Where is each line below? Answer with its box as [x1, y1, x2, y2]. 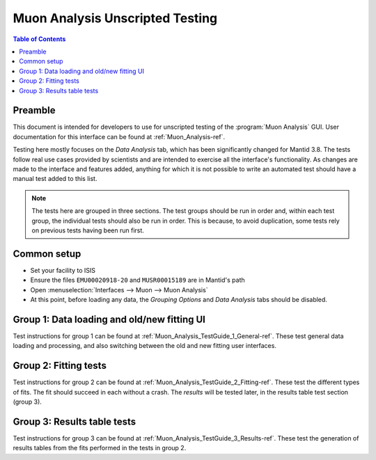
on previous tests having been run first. [31, 226, 144, 235]
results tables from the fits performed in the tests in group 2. [13, 444, 187, 452]
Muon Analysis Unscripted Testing [13, 10, 218, 26]
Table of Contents [13, 35, 66, 43]
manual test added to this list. [13, 175, 97, 183]
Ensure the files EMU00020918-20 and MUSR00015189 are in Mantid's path [30, 276, 245, 285]
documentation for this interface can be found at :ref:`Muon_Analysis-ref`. [13, 132, 226, 141]
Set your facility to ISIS [30, 266, 96, 274]
